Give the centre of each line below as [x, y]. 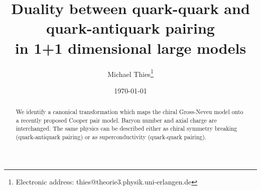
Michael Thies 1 [130, 73]
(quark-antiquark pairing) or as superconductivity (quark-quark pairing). [111, 137]
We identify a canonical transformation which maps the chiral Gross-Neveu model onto [129, 112]
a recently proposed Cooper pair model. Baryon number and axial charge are [116, 120]
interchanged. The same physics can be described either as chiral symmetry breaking [126, 128]
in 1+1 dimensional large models [130, 47]
